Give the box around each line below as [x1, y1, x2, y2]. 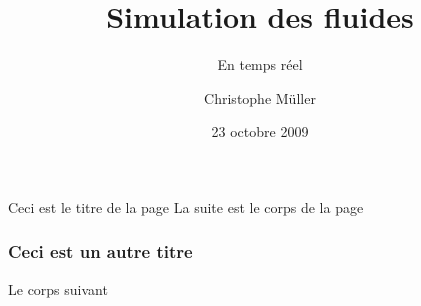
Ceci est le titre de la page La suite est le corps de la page [8, 196, 364, 217]
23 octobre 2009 [211, 121, 309, 142]
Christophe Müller [204, 87, 316, 108]
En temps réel [217, 54, 303, 75]
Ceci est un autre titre [8, 239, 193, 264]
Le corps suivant [8, 278, 108, 299]
